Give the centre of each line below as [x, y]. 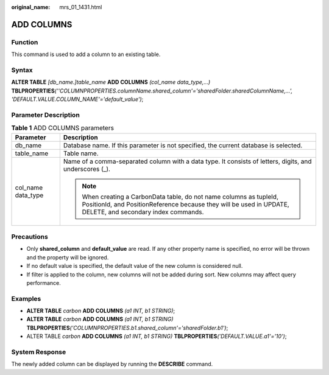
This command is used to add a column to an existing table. [86, 54]
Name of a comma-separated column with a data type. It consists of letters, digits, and [187, 161]
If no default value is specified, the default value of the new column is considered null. [135, 266]
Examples [26, 298]
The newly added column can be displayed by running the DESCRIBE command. [112, 364]
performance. [44, 282]
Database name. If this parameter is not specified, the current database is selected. [183, 145]
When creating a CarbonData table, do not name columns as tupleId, [180, 197]
